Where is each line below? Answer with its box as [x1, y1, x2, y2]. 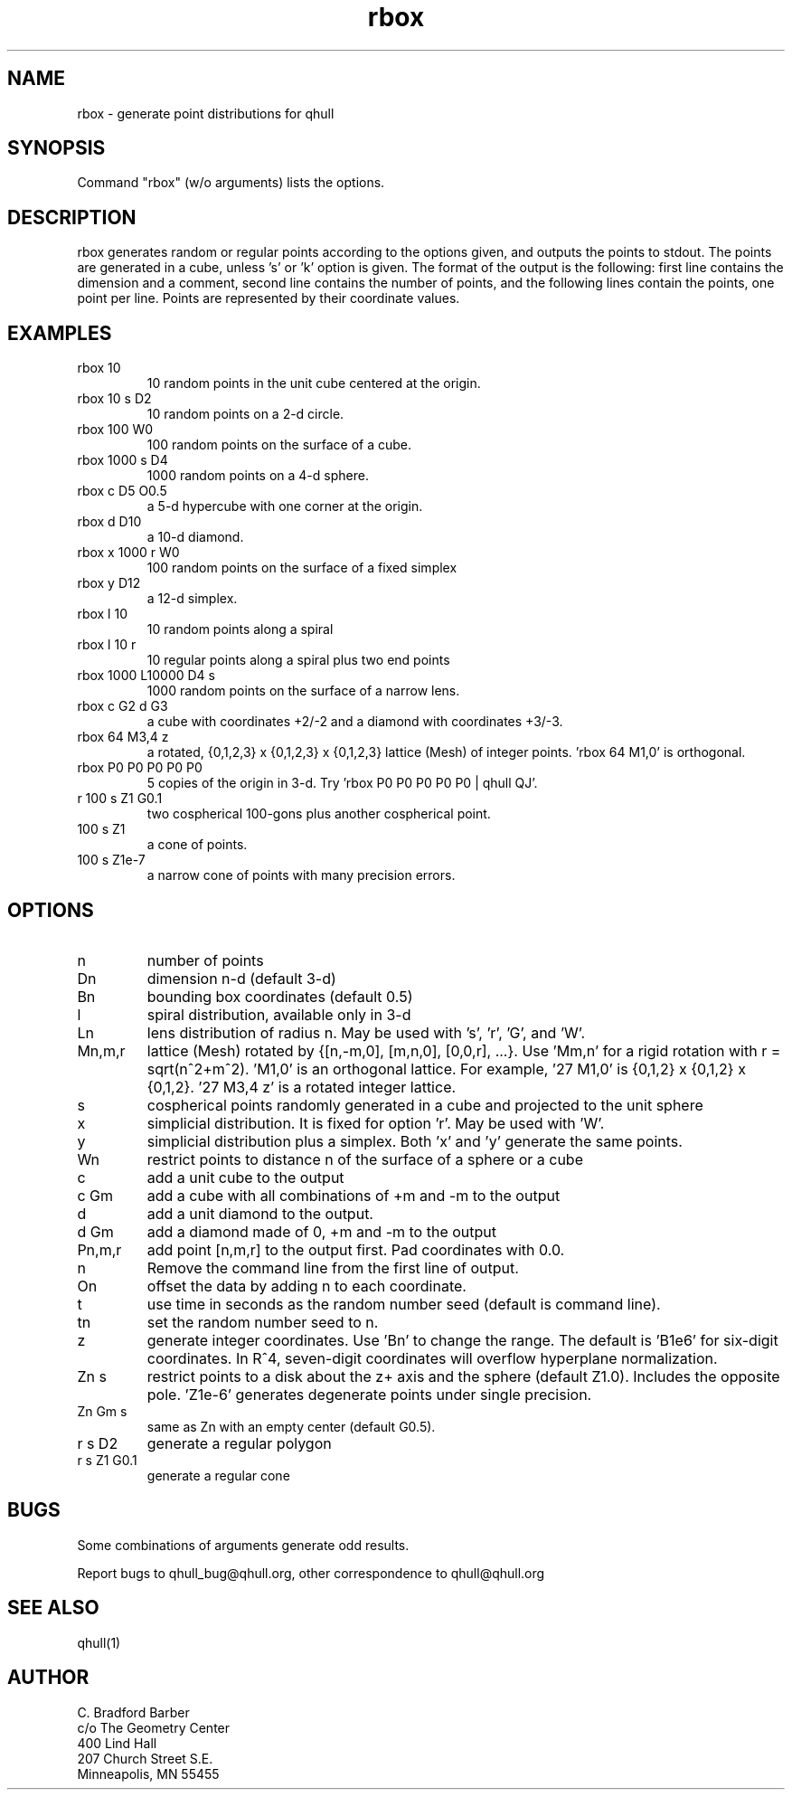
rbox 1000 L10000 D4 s [77, 667, 215, 684]
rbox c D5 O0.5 [77, 483, 167, 499]
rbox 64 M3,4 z [77, 729, 169, 745]
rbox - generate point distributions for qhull [77, 105, 335, 121]
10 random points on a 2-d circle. [146, 406, 344, 422]
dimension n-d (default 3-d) [146, 969, 336, 988]
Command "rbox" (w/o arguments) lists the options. [77, 175, 385, 191]
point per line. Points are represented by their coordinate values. [77, 290, 460, 307]
